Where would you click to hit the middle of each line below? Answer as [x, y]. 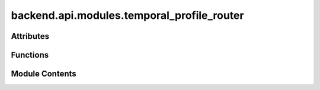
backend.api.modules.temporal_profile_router [127, 15]
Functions [30, 55]
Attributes [30, 36]
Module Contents [44, 74]
